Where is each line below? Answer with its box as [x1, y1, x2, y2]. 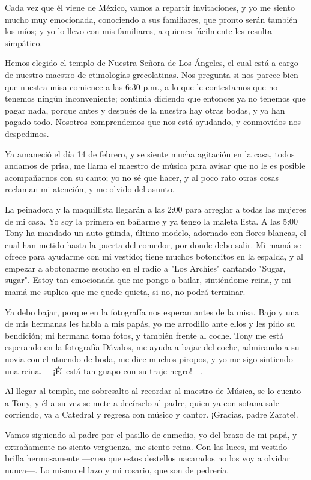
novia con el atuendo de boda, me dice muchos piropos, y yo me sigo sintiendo [5, 353, 293, 365]
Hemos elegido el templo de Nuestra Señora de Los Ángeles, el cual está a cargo [5, 56, 298, 69]
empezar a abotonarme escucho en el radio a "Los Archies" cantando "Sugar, [5, 261, 286, 274]
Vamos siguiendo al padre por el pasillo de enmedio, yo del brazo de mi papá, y [5, 428, 297, 440]
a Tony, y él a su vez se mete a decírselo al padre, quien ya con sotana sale [5, 396, 279, 409]
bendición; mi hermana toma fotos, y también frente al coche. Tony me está [5, 329, 284, 341]
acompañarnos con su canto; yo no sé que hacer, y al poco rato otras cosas [5, 171, 279, 183]
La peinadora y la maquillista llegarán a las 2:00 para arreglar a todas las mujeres [5, 202, 306, 215]
